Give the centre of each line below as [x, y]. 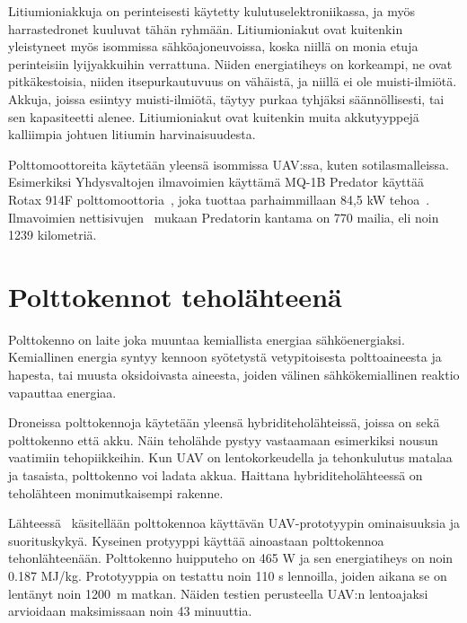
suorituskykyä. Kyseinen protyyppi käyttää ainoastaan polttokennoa [196, 540]
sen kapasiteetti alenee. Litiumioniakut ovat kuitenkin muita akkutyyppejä [214, 116]
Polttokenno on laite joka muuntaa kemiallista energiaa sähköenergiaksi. [207, 339]
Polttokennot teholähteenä [175, 296]
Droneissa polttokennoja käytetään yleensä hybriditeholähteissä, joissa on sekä [224, 422]
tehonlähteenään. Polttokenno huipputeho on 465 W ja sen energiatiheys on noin [231, 558]
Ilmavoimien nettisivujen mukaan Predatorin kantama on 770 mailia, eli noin [224, 217]
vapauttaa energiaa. [62, 392]
